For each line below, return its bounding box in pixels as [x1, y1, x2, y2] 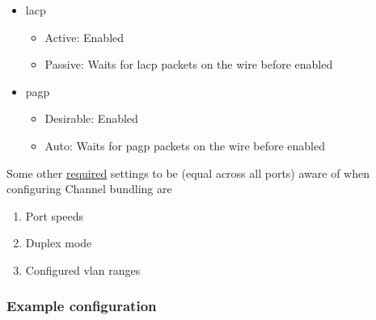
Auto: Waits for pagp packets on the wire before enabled [44, 137, 325, 154]
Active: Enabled [44, 28, 125, 45]
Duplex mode [25, 234, 92, 251]
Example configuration [6, 296, 157, 316]
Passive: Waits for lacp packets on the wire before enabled [44, 56, 333, 73]
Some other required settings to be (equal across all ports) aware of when [6, 164, 370, 181]
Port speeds [25, 207, 83, 224]
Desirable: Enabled [44, 110, 138, 127]
